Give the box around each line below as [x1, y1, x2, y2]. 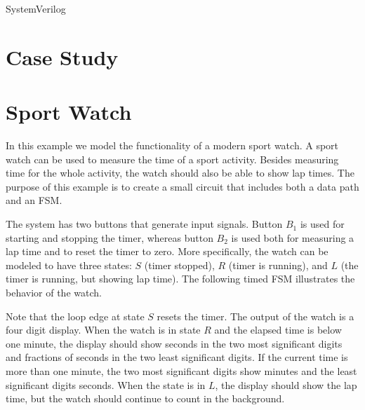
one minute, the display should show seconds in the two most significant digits [6, 336, 343, 350]
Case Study [6, 42, 119, 71]
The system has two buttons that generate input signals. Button [6, 217, 283, 231]
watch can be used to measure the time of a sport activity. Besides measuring [6, 151, 339, 166]
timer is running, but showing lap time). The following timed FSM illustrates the [6, 271, 355, 286]
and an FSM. [6, 193, 62, 207]
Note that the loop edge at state [6, 308, 145, 323]
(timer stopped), [144, 257, 215, 272]
